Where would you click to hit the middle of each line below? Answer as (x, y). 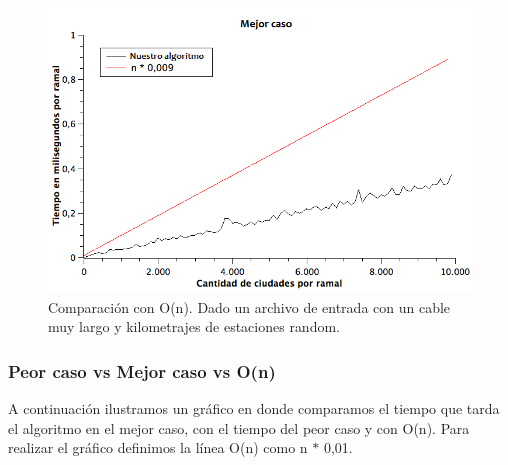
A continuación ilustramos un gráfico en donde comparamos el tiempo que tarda (254, 408)
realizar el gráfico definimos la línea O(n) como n (158, 447)
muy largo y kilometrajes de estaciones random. (194, 326)
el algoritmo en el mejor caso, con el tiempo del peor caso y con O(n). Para (239, 427)
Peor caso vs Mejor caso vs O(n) (142, 370)
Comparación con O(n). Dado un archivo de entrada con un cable (249, 306)
